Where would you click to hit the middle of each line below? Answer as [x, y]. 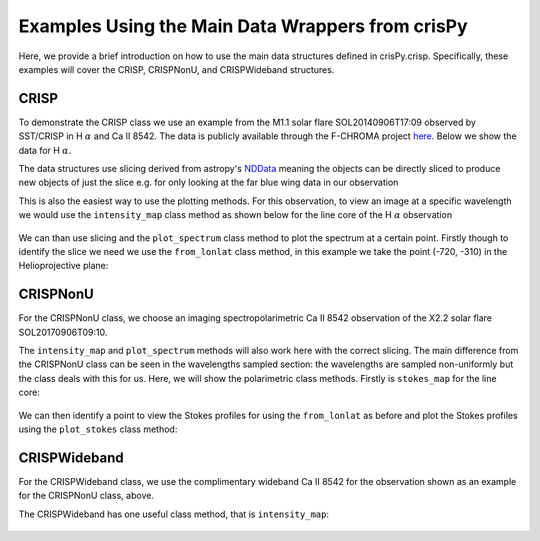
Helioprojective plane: [63, 266]
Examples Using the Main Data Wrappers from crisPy [243, 26]
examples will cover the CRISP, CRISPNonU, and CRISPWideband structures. [176, 69]
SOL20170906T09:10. [63, 332]
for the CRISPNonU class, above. [86, 496]
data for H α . [45, 150]
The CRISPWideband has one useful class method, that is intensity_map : [174, 514]
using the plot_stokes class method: [98, 429]
